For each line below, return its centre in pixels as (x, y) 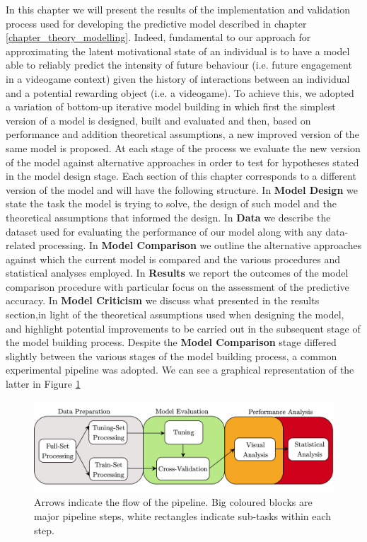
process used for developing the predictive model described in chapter (156, 23)
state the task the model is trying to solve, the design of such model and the (171, 203)
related (21, 245)
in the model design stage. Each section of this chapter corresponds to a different (181, 176)
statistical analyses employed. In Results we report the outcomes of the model (177, 273)
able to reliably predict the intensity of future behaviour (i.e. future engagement (179, 65)
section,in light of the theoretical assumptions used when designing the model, (175, 315)
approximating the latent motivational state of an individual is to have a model (178, 51)
